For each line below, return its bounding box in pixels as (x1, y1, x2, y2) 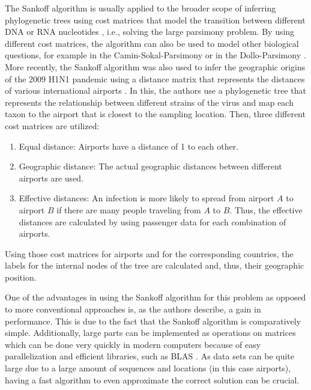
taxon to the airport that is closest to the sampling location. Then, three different (5, 108, 306, 120)
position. (5, 270, 37, 283)
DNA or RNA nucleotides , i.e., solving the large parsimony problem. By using (5, 25, 295, 38)
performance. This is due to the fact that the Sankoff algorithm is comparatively (5, 314, 301, 327)
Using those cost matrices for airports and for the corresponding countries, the (5, 247, 294, 260)
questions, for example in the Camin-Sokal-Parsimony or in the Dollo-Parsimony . (5, 49, 306, 61)
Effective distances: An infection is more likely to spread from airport (19, 192, 274, 204)
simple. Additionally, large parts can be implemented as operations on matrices (5, 326, 296, 339)
